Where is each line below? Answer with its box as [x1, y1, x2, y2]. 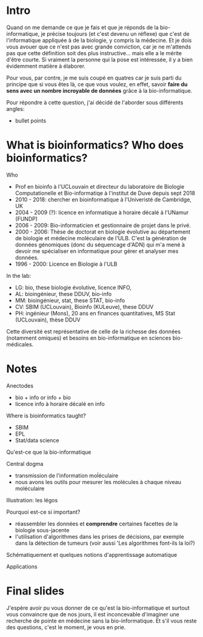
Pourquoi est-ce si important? [6, 508, 81, 516]
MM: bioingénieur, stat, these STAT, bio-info [15, 297, 125, 304]
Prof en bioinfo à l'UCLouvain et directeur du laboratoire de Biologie [15, 183, 185, 190]
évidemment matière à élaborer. [6, 62, 86, 70]
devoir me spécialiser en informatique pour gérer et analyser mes [15, 247, 179, 255]
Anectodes [6, 382, 34, 389]
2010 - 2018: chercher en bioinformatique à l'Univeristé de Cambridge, [15, 195, 192, 203]
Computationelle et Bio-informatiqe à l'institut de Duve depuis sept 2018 [15, 189, 196, 197]
